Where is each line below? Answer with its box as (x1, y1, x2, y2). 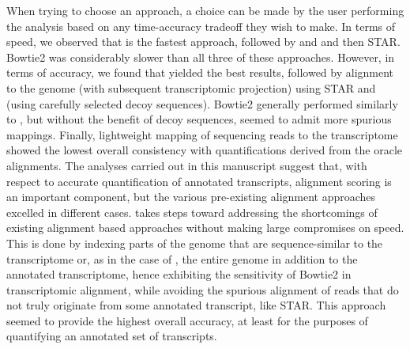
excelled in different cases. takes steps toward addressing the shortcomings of (6, 203, 378, 220)
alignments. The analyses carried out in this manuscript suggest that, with (6, 157, 367, 173)
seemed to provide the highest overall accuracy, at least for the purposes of (6, 312, 368, 328)
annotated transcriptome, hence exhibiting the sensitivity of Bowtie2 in (6, 266, 352, 283)
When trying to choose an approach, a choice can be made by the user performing (6, 2, 404, 18)
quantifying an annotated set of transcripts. (6, 328, 217, 344)
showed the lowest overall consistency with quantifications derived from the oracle (6, 142, 403, 158)
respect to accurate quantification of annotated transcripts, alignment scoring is (6, 173, 392, 189)
